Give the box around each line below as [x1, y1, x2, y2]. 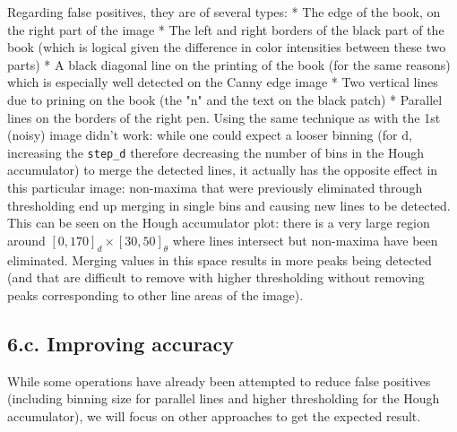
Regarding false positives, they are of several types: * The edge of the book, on [7, 3, 441, 21]
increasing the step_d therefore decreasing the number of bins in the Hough [7, 143, 424, 161]
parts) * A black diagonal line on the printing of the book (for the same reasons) [7, 55, 451, 73]
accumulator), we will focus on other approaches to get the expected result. [7, 406, 421, 425]
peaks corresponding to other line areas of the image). [7, 285, 304, 304]
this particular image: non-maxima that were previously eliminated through [7, 178, 423, 196]
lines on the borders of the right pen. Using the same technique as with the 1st [7, 108, 441, 126]
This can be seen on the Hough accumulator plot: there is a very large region [7, 213, 430, 232]
